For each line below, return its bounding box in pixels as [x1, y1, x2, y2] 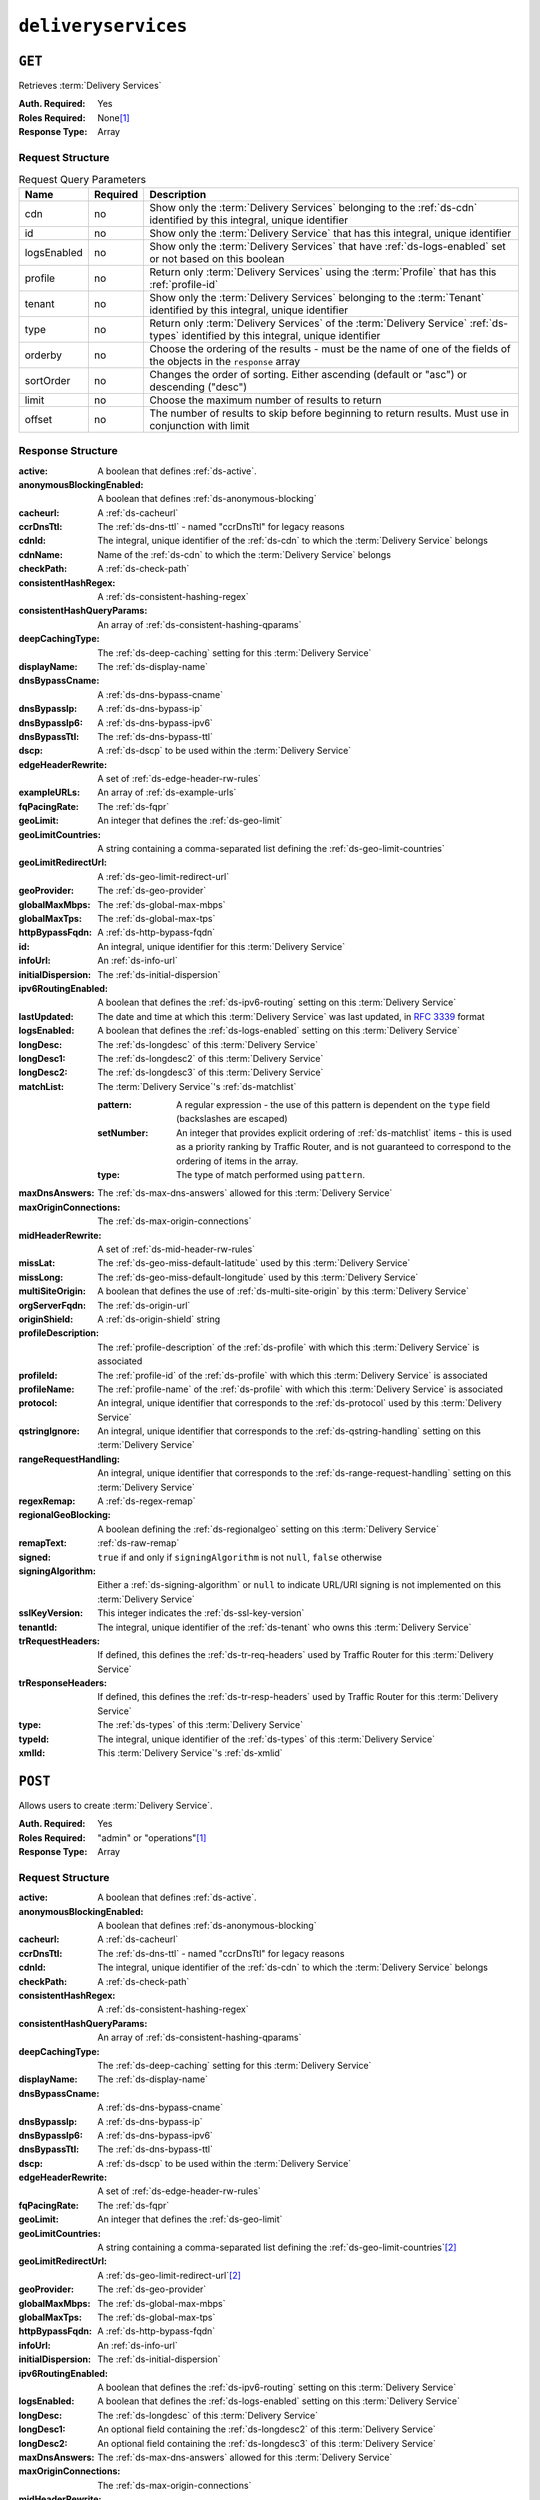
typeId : [18, 1733, 50, 1745]
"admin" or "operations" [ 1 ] [97, 1831, 207, 1844]
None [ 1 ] [97, 111, 130, 124]
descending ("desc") [149, 380, 247, 394]
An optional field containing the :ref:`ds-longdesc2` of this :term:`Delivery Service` [97, 2423, 437, 2435]
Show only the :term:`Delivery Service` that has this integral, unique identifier [149, 226, 512, 240]
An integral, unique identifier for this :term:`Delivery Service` [97, 940, 345, 952]
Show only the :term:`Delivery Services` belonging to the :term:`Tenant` [149, 290, 485, 304]
